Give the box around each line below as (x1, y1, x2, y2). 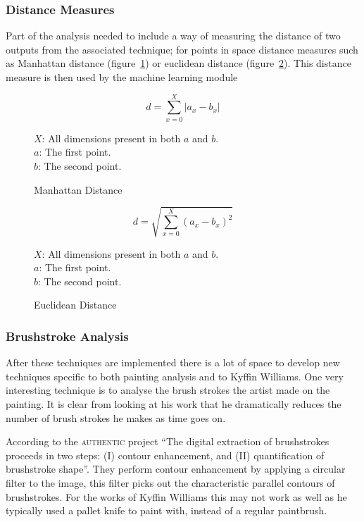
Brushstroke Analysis (6, 327, 129, 344)
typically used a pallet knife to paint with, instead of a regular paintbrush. (6, 503, 327, 518)
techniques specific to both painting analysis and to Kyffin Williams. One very (6, 368, 344, 383)
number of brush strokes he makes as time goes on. (6, 410, 226, 425)
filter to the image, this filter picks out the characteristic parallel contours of (6, 475, 335, 490)
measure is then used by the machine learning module (6, 70, 238, 84)
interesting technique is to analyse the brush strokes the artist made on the (6, 383, 330, 397)
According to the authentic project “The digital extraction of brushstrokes (6, 434, 330, 449)
